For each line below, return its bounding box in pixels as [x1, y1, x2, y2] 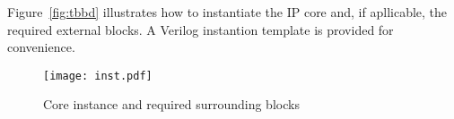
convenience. [7, 38, 75, 56]
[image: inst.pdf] [43, 69, 153, 82]
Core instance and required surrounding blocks [43, 95, 300, 114]
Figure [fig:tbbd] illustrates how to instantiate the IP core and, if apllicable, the [7, 3, 448, 21]
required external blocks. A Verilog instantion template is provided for [7, 20, 394, 38]
